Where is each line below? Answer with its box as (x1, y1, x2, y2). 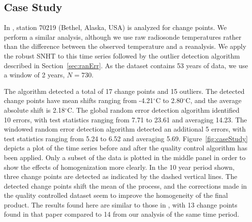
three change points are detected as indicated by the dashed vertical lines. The (4, 171, 237, 181)
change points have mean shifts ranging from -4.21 (4, 95, 154, 105)
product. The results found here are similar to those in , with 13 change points (4, 199, 237, 209)
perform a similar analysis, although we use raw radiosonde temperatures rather (4, 31, 242, 42)
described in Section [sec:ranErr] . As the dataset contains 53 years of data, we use (4, 60, 248, 70)
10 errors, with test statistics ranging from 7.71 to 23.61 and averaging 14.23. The (4, 114, 247, 124)
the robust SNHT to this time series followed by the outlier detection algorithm (4, 50, 240, 60)
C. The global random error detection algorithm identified (67, 104, 239, 115)
